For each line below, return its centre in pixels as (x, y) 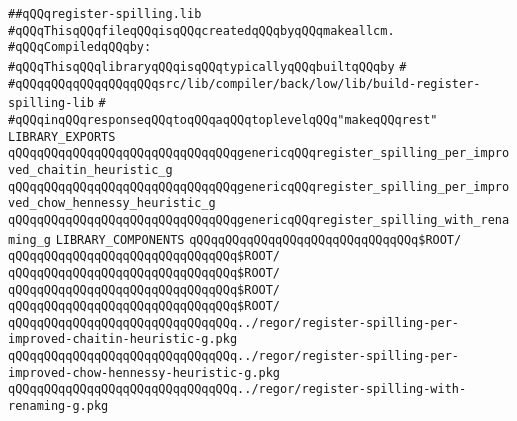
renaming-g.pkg (58, 406)
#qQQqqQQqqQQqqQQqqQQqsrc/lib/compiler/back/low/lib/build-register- (244, 83)
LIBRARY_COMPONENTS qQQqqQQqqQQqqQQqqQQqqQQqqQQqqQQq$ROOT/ (258, 239)
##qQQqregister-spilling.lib (105, 14)
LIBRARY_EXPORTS (62, 136)
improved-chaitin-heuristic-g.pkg (123, 339)
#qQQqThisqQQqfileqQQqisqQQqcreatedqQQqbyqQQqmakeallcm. (201, 30)
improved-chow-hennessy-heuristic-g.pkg (144, 372)
